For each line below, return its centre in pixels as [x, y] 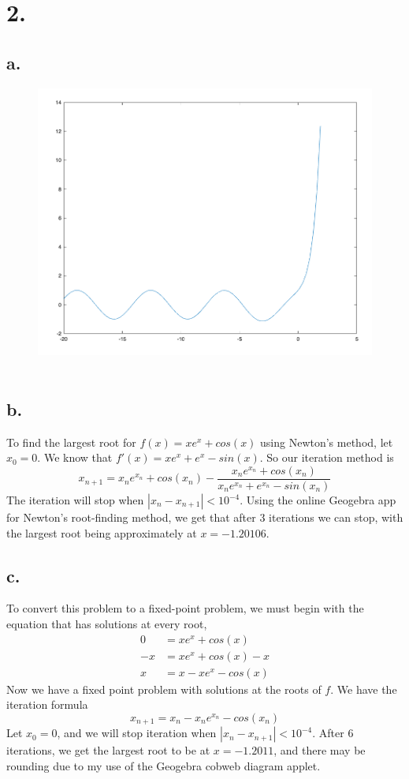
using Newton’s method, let [327, 442]
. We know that [75, 457]
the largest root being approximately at [102, 532]
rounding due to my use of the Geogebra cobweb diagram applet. [164, 765]
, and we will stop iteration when [137, 733]
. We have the [364, 689]
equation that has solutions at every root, [107, 624]
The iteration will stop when [75, 500]
